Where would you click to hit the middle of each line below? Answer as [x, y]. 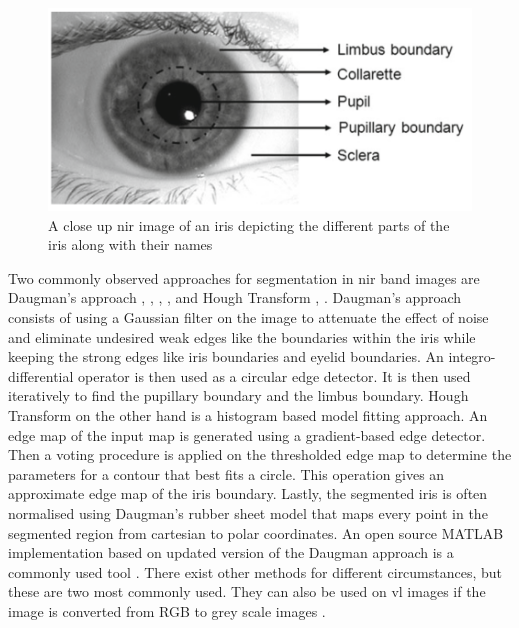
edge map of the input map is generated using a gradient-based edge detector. [247, 434]
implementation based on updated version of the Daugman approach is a [231, 552]
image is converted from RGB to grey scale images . [167, 610]
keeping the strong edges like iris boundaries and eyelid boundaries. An [226, 356]
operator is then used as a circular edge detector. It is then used [274, 375]
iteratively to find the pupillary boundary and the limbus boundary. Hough [238, 395]
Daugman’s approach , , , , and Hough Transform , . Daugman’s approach [235, 297]
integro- [472, 356]
